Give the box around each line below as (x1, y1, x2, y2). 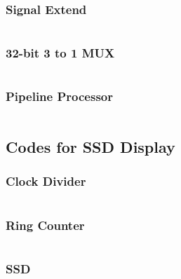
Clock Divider (6, 172, 86, 190)
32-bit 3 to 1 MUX (6, 44, 115, 62)
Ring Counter (6, 216, 85, 233)
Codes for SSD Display (6, 136, 175, 158)
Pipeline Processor (6, 88, 113, 105)
